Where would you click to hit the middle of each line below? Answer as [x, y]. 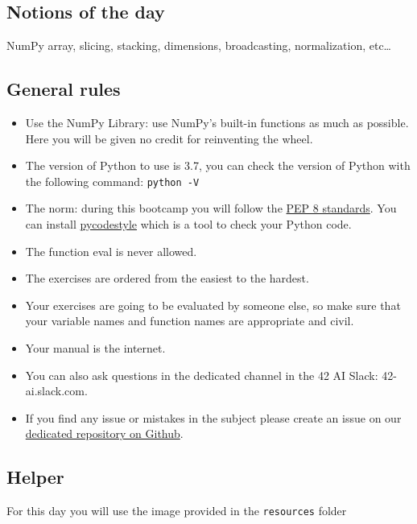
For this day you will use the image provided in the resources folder [177, 511]
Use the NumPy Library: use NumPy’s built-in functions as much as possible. [217, 122]
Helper [35, 477]
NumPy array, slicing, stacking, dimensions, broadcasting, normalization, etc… [199, 45]
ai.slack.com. [56, 391]
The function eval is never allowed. [111, 251]
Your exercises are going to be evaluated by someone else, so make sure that [213, 305]
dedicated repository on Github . [104, 433]
